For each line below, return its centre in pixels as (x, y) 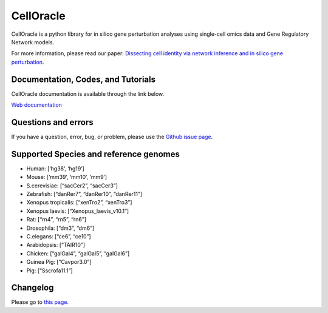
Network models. (33, 42)
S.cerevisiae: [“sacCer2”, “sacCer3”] (72, 186)
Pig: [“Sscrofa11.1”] (50, 271)
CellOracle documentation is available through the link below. (87, 93)
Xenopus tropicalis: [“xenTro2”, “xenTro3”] (79, 203)
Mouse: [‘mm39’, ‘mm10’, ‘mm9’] (67, 177)
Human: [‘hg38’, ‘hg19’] (55, 168)
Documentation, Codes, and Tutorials (84, 79)
